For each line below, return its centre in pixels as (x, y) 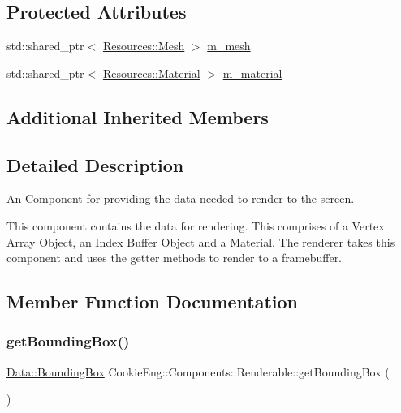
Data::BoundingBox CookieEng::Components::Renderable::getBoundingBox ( (198, 371)
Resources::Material (151, 73)
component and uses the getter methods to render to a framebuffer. (175, 258)
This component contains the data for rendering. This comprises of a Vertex (196, 225)
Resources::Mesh (144, 46)
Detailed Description (95, 164)
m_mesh (229, 46)
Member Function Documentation (153, 301)
